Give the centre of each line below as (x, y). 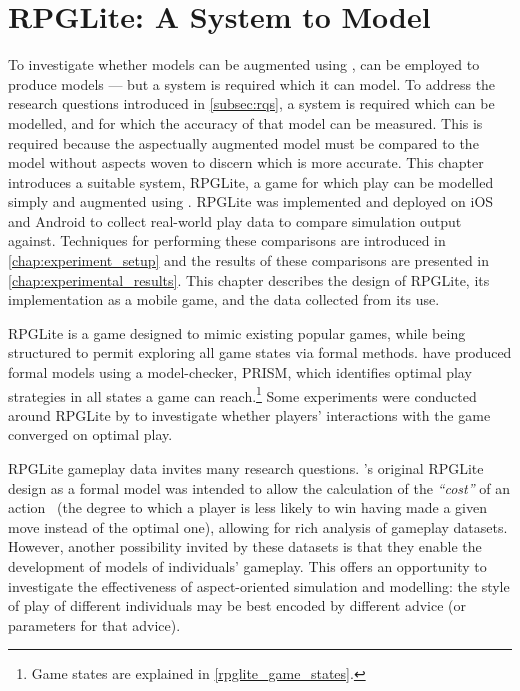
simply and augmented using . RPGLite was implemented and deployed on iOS (251, 201)
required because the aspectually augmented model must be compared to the (243, 142)
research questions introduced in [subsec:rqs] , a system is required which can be (251, 103)
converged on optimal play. (90, 434)
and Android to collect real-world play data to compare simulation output (235, 220)
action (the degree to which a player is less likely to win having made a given (247, 507)
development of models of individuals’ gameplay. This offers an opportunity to (247, 566)
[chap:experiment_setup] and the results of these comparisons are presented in (249, 260)
